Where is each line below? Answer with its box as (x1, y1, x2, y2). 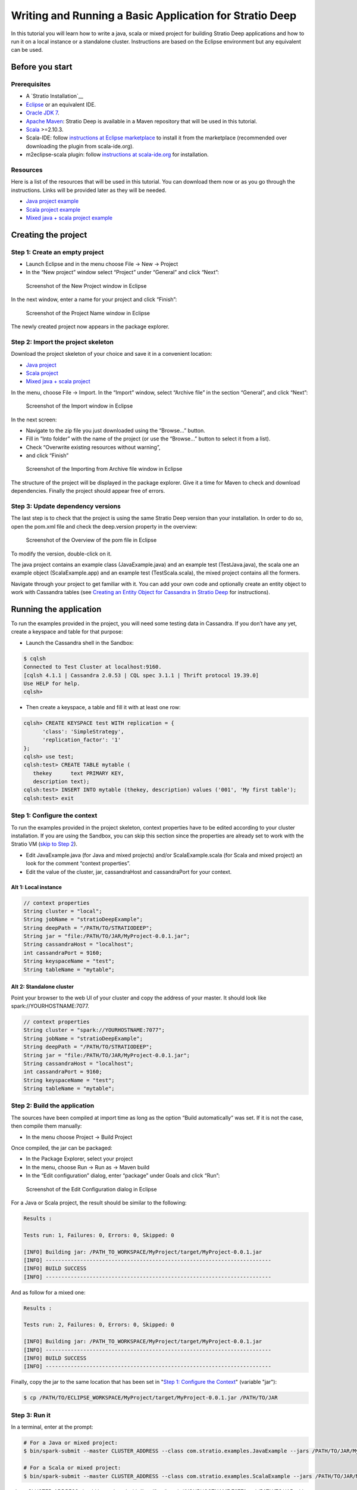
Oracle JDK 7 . (26, 109, 59, 116)
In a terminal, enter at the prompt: (11, 1423, 93, 1430)
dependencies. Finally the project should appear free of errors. (11, 488, 165, 495)
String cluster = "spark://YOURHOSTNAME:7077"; (23, 1027, 165, 1033)
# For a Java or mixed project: (23, 1439, 118, 1446)
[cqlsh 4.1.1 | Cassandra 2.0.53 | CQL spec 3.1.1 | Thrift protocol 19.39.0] (23, 672, 259, 679)
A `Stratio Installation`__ (26, 92, 83, 100)
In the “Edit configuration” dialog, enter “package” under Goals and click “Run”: (26, 1172, 220, 1179)
